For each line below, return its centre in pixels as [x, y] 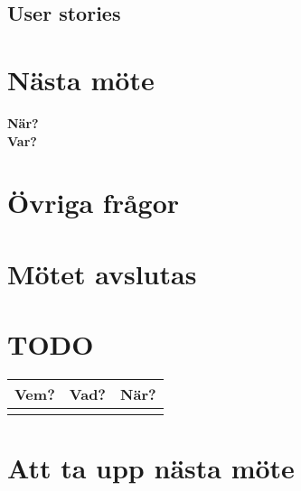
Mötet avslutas [102, 273]
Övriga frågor [94, 203]
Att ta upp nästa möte [151, 468]
